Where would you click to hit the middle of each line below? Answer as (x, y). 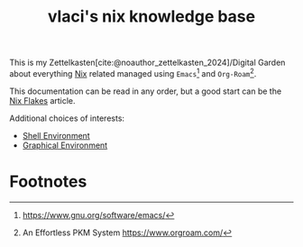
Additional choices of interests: (67, 118)
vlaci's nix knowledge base (151, 17)
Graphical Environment (65, 145)
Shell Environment (56, 135)
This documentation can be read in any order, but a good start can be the (146, 91)
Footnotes (48, 182)
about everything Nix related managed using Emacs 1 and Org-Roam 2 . (133, 73)
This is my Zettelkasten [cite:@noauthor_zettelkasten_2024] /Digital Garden (147, 63)
